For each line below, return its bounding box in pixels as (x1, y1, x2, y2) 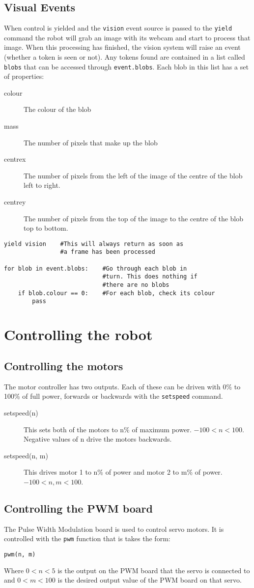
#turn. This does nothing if (102, 273, 198, 280)
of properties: (4, 71, 44, 81)
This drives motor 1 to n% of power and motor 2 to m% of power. (24, 467, 223, 477)
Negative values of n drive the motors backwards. (24, 434, 172, 444)
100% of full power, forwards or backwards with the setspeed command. (4, 391, 223, 401)
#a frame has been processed (60, 248, 155, 256)
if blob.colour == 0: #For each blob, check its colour (18, 289, 215, 297)
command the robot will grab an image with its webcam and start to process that (4, 32, 251, 42)
